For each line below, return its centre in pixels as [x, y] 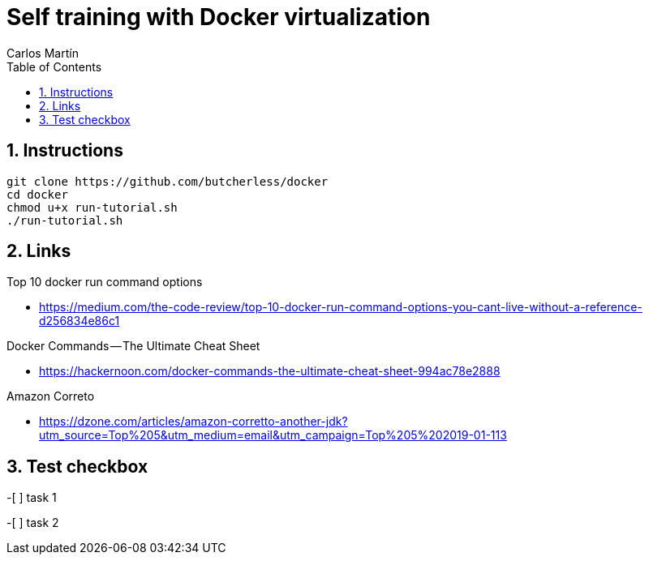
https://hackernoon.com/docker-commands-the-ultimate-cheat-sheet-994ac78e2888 [270, 371]
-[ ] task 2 [33, 523]
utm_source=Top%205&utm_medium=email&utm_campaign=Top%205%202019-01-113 [273, 435]
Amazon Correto [51, 396]
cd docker [37, 194]
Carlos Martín [43, 53]
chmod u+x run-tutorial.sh [92, 207]
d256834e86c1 [80, 321]
